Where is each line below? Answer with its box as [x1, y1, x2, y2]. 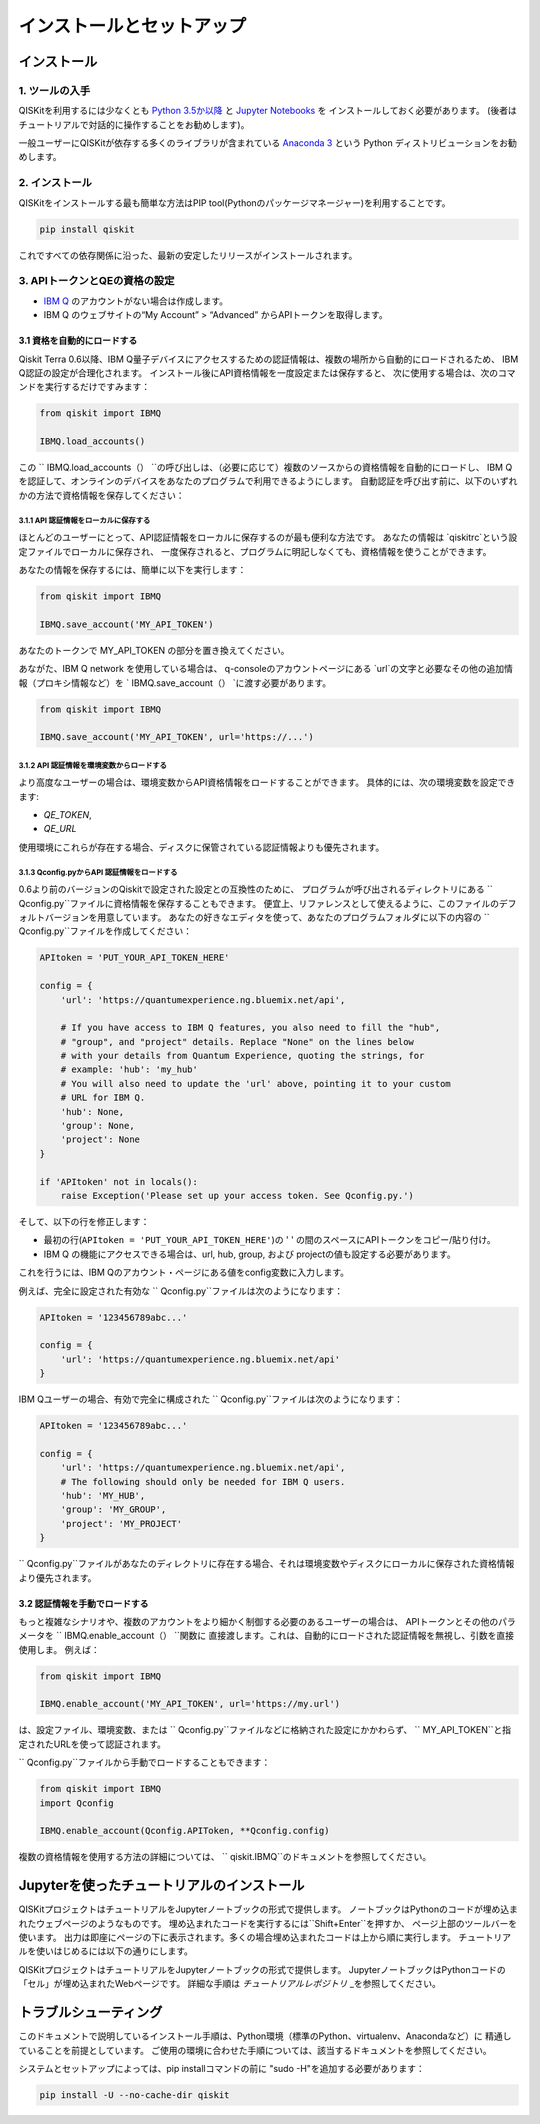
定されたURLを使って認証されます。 [18, 1738, 167, 1750]
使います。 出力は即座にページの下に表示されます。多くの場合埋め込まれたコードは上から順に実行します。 [18, 1931, 457, 1944]
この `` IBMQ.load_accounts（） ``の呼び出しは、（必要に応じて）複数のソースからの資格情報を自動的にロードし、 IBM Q [18, 461, 513, 474]
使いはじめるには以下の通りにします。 [35, 1945, 194, 1957]
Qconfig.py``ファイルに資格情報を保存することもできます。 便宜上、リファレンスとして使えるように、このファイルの [18, 897, 500, 909]
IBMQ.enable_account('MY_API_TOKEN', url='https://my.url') [39, 1698, 341, 1710]
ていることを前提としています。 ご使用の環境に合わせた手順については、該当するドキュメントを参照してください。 [18, 2044, 492, 2056]
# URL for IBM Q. [60, 1092, 146, 1104]
